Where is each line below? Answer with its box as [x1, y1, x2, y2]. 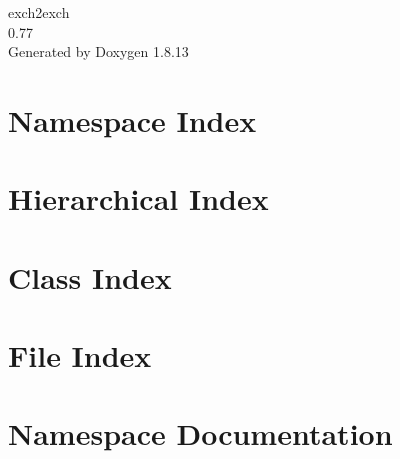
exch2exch [8, 2, 70, 22]
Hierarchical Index [8, 178, 269, 219]
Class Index [8, 256, 172, 297]
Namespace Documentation [8, 413, 393, 454]
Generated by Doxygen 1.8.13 [8, 41, 189, 62]
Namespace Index [8, 99, 257, 140]
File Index [8, 335, 152, 376]
